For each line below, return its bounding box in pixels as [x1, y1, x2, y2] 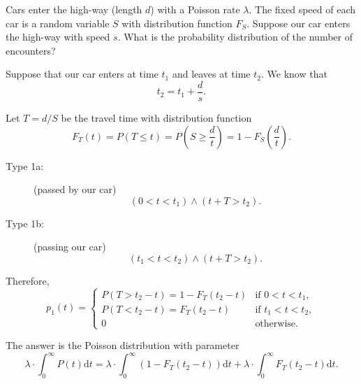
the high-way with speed [6, 29, 110, 44]
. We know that [260, 66, 327, 81]
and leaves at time [172, 66, 251, 81]
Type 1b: [6, 215, 44, 230]
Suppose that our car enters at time [6, 66, 159, 81]
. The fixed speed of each [249, 2, 355, 16]
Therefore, [6, 273, 50, 287]
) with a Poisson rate [150, 2, 240, 16]
